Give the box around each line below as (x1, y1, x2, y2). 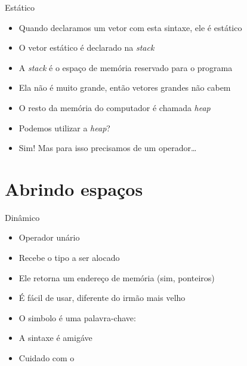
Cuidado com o (18, 352, 75, 364)
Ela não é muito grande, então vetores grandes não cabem (18, 81, 231, 94)
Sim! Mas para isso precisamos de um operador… (18, 142, 197, 154)
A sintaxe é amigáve (18, 331, 92, 344)
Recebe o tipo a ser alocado (18, 251, 120, 264)
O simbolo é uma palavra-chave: (18, 311, 136, 324)
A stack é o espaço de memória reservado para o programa (18, 61, 233, 73)
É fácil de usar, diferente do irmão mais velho (18, 291, 186, 304)
